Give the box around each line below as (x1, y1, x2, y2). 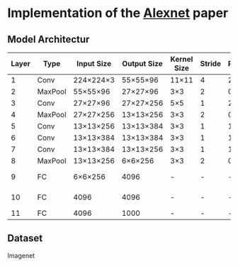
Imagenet (7, 251, 35, 260)
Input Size (76, 59, 112, 68)
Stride (200, 59, 222, 68)
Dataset (7, 232, 43, 244)
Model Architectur (7, 33, 90, 45)
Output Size (122, 59, 163, 68)
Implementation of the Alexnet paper (7, 5, 229, 21)
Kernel (170, 55, 193, 64)
